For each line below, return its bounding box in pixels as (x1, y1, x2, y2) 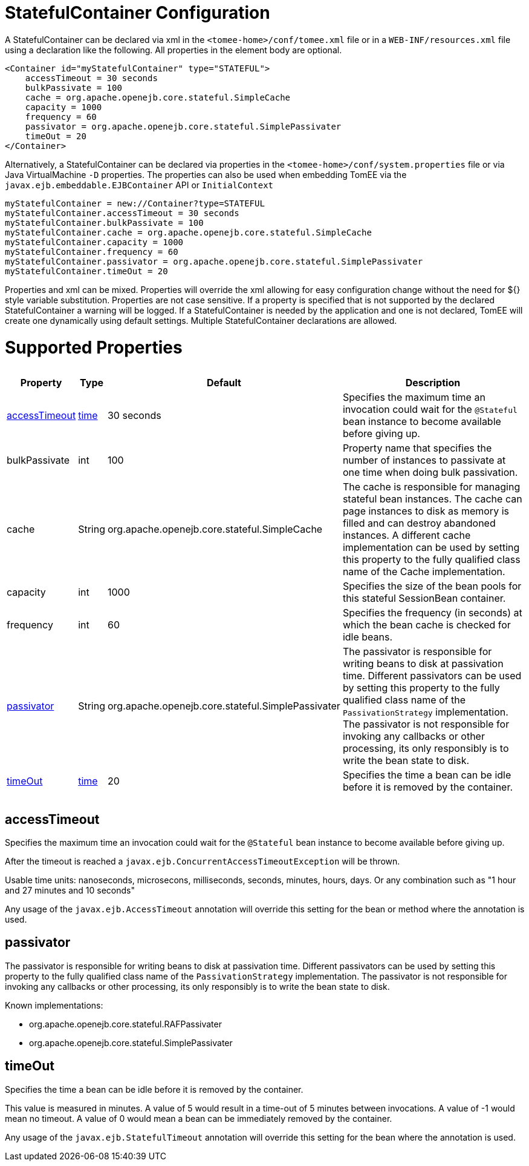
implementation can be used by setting (342, 541, 520, 553)
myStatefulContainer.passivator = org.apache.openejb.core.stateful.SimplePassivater (5, 256, 423, 266)
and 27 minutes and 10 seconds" (5, 884, 135, 895)
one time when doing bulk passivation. (342, 466, 518, 478)
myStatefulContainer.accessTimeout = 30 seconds (5, 208, 239, 218)
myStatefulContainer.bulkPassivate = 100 (5, 217, 204, 228)
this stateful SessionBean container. (342, 591, 506, 604)
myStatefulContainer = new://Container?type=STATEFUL (5, 198, 265, 208)
